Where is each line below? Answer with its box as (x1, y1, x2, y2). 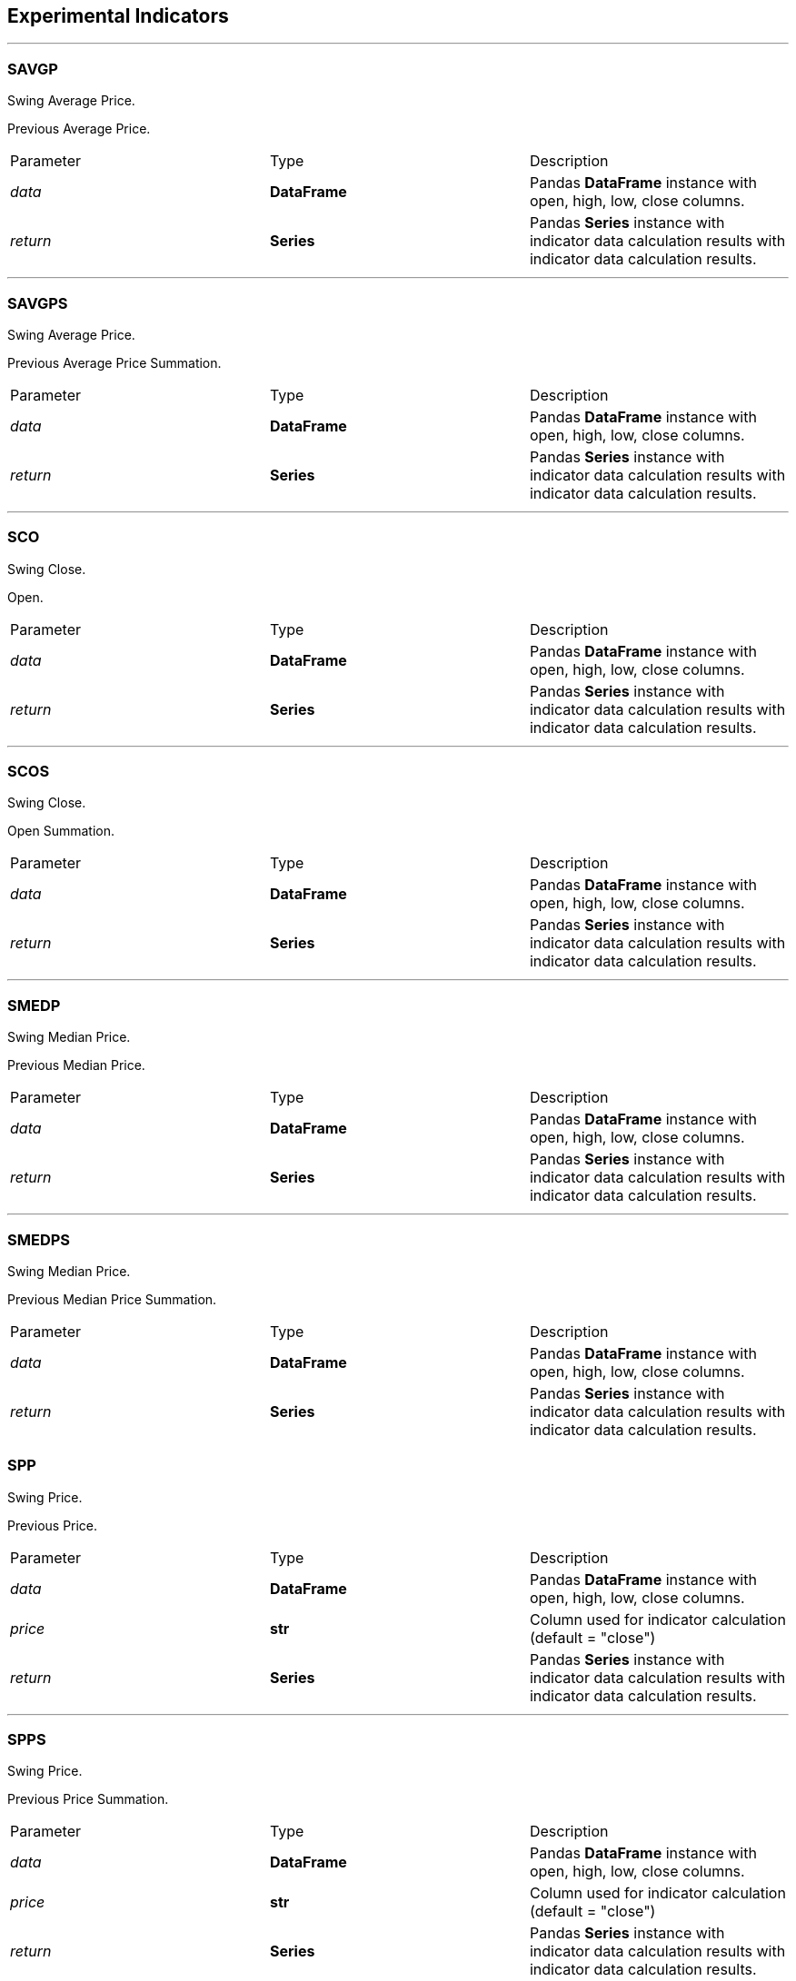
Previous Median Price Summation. (7, 1291, 217, 1307)
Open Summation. (7, 823, 114, 839)
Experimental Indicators (7, 5, 229, 27)
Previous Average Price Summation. (7, 354, 222, 371)
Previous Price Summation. (7, 1791, 169, 1808)
